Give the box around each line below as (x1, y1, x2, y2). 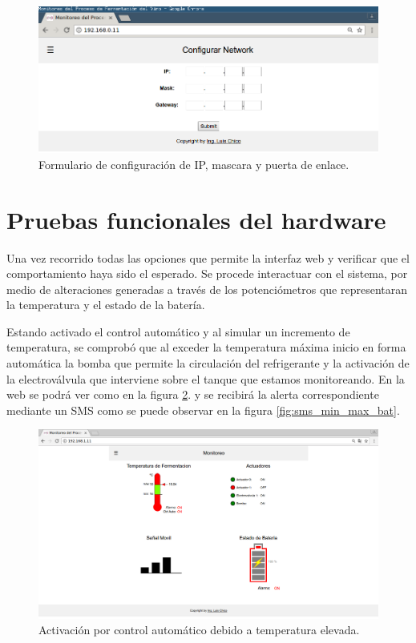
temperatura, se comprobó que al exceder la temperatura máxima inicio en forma (6, 339, 406, 356)
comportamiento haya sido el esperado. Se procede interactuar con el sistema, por (6, 265, 408, 282)
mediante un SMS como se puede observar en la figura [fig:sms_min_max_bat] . (6, 401, 400, 418)
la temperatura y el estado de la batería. (6, 296, 205, 313)
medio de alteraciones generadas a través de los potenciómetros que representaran (6, 280, 408, 297)
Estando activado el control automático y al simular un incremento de (6, 323, 350, 340)
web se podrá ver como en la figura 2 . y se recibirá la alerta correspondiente (6, 386, 379, 403)
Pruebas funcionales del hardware (6, 203, 386, 235)
